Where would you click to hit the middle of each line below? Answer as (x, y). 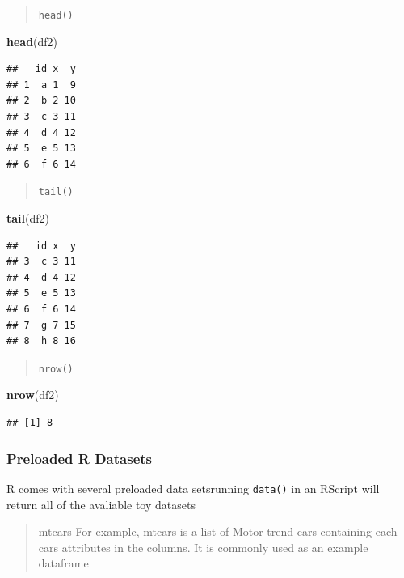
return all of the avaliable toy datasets (101, 504)
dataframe (63, 563)
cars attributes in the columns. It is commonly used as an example (203, 547)
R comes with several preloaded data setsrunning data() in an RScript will (193, 488)
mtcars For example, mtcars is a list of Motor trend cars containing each (218, 531)
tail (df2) (28, 218)
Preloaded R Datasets (80, 458)
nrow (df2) (33, 395)
